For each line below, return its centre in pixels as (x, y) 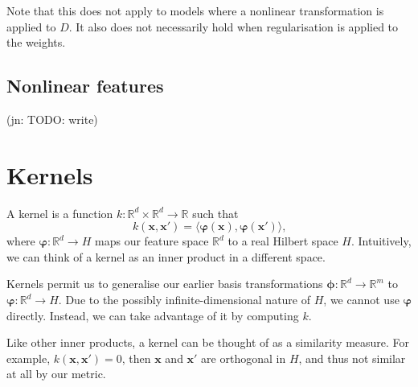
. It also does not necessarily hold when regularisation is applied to (234, 26)
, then (136, 358)
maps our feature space (152, 241)
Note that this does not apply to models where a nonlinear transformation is (195, 10)
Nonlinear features (85, 86)
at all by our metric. (56, 374)
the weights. (36, 42)
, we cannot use (361, 300)
